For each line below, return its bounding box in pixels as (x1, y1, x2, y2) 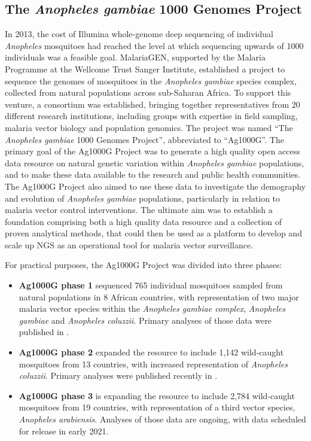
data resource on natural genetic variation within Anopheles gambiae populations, (5, 156, 304, 169)
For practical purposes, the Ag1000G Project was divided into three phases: (5, 258, 282, 271)
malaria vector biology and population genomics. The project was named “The (5, 121, 293, 133)
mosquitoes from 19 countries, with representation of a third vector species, (19, 401, 295, 413)
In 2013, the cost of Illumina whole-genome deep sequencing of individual (5, 28, 273, 40)
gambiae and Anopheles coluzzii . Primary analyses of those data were (19, 314, 272, 326)
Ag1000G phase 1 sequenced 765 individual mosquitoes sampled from (19, 279, 283, 291)
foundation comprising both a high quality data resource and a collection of (5, 215, 282, 227)
